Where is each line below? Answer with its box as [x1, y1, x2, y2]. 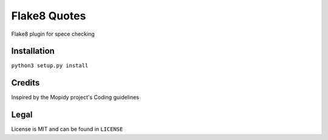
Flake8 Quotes [11, 9, 86, 22]
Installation [11, 46, 55, 56]
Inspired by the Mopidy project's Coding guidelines [11, 94, 140, 101]
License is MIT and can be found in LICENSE [11, 125, 123, 133]
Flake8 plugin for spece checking [11, 30, 95, 38]
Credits [11, 78, 40, 88]
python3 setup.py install [11, 62, 89, 69]
